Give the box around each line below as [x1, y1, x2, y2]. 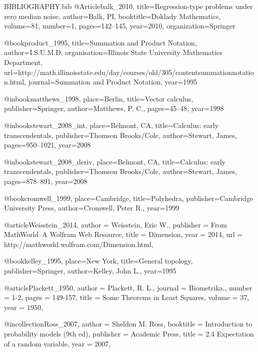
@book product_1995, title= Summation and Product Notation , [4, 37, 197, 47]
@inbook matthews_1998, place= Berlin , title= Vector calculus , [4, 93, 193, 103]
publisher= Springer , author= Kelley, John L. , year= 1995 [4, 265, 176, 276]
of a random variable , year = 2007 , [4, 338, 111, 348]
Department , [4, 56, 43, 67]
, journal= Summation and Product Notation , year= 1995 [24, 76, 197, 87]
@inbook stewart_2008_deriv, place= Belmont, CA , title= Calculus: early [4, 156, 226, 166]
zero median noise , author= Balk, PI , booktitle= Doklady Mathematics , [4, 10, 221, 21]
